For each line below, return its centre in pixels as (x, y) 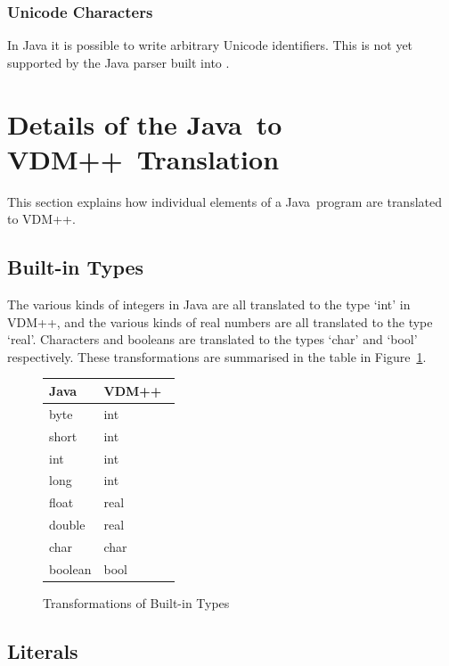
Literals (43, 650)
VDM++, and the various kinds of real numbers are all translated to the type (220, 321)
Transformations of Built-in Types (136, 602)
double (67, 525)
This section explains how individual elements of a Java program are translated (225, 201)
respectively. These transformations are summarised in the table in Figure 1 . (217, 356)
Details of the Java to (145, 123)
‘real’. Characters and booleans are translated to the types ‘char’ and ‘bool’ (212, 339)
